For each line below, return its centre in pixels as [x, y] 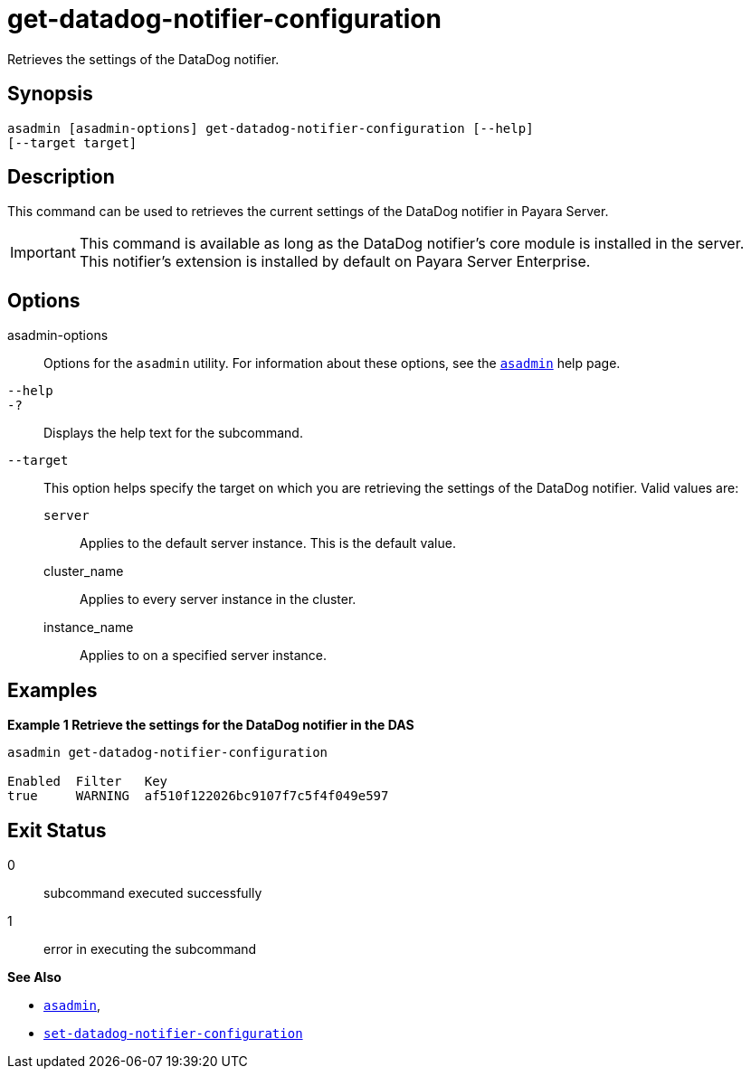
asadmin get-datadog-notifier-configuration [168, 753]
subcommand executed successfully [153, 892]
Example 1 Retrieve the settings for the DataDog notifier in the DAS [211, 725]
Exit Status [57, 830]
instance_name [89, 628]
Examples [52, 690]
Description [61, 177]
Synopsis [50, 94]
